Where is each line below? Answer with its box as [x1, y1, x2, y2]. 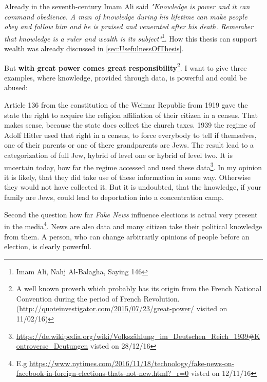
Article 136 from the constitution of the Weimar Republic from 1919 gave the [4, 99, 248, 110]
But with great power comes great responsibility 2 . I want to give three [4, 61, 247, 73]
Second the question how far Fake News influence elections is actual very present [4, 209, 258, 219]
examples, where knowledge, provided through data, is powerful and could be [4, 72, 247, 83]
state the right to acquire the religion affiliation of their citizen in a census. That [4, 109, 258, 120]
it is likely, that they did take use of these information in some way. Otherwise [4, 171, 251, 182]
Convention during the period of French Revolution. [16, 293, 180, 304]
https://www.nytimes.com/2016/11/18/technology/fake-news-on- [29, 357, 235, 368]
